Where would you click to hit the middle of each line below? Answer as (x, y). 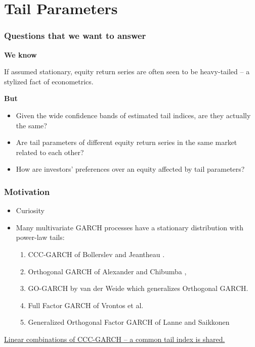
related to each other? (50, 152)
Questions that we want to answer (75, 36)
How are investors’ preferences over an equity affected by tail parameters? (130, 169)
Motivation (27, 191)
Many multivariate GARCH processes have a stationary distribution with (130, 227)
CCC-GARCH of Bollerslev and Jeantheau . (96, 254)
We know (20, 54)
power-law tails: (40, 237)
